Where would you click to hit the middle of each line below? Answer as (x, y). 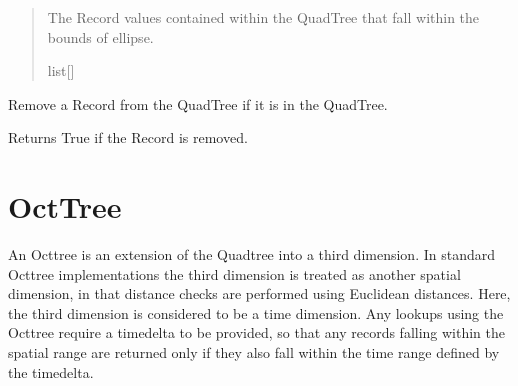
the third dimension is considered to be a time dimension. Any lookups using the (256, 312)
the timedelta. (51, 371)
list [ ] (61, 70)
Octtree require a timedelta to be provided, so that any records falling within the (257, 332)
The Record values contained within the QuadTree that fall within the (263, 17)
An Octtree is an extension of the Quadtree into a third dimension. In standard (251, 254)
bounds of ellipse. (100, 36)
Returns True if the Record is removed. (128, 137)
